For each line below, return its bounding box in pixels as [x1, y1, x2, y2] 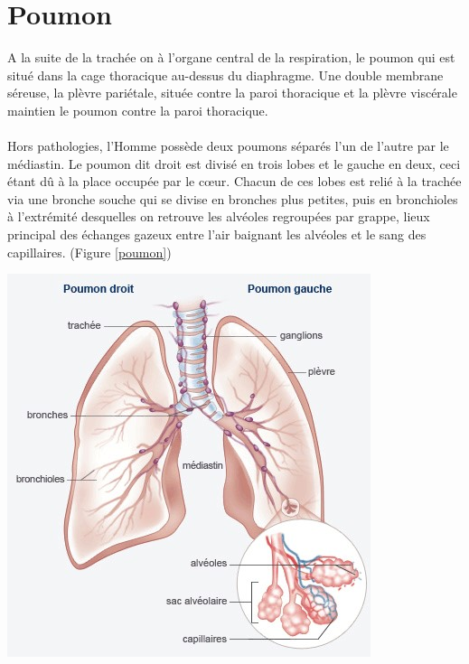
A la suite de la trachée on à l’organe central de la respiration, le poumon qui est [7, 48, 455, 67]
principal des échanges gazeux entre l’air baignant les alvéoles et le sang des [7, 225, 427, 244]
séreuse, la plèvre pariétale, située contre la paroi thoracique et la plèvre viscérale [7, 83, 457, 102]
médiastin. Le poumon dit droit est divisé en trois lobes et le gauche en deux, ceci [7, 154, 461, 173]
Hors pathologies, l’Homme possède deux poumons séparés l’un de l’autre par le [7, 136, 449, 155]
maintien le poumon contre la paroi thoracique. [7, 100, 268, 119]
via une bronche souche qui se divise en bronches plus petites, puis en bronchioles [7, 189, 458, 208]
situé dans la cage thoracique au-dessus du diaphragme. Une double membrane [7, 65, 444, 84]
